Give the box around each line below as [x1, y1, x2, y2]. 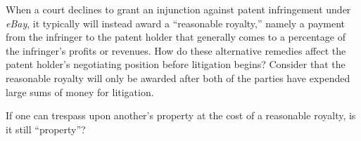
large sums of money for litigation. [6, 84, 154, 99]
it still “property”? [6, 121, 86, 136]
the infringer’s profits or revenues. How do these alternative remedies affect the [6, 43, 346, 58]
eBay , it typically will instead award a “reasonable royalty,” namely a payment [6, 15, 346, 30]
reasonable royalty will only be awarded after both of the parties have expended [6, 70, 350, 85]
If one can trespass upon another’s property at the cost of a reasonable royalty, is [6, 108, 356, 123]
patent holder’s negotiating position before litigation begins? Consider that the [6, 57, 346, 72]
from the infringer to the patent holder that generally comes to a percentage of [6, 29, 346, 44]
